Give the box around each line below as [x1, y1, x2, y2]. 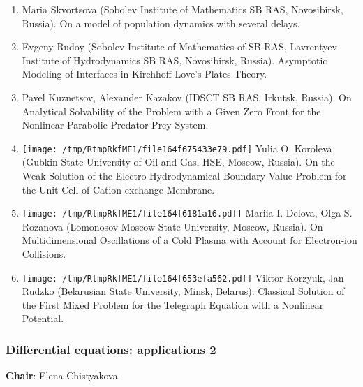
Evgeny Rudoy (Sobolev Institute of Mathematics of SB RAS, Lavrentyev [22, 39, 337, 54]
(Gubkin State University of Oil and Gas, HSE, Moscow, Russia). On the [22, 154, 335, 169]
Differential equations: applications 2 [6, 340, 216, 358]
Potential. [22, 311, 64, 326]
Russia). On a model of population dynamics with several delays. [22, 15, 300, 30]
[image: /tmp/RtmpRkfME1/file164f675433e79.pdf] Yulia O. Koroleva [22, 140, 332, 155]
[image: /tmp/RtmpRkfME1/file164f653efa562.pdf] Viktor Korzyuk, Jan [22, 270, 344, 284]
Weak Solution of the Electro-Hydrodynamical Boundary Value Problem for [22, 168, 347, 182]
